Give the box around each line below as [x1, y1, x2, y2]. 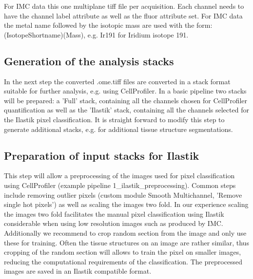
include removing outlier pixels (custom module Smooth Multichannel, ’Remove [4, 189, 242, 200]
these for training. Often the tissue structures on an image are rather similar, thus [4, 237, 249, 247]
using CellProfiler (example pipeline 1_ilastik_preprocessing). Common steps [4, 180, 236, 190]
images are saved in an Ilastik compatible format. [4, 266, 152, 276]
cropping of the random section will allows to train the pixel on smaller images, [4, 247, 241, 257]
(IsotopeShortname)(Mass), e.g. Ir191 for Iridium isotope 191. [4, 29, 189, 39]
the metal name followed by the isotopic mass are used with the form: [4, 20, 213, 30]
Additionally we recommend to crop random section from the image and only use [4, 227, 247, 238]
